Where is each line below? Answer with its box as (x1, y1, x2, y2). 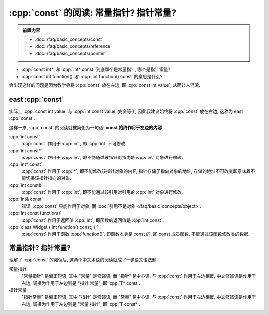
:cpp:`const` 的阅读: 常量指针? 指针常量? (9, 7, 177, 18)
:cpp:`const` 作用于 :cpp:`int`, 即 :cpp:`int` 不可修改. (21, 141, 127, 147)
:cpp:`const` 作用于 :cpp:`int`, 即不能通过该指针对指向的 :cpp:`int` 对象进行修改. (21, 155, 183, 160)
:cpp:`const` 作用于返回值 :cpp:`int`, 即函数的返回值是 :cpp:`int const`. (21, 217, 164, 223)
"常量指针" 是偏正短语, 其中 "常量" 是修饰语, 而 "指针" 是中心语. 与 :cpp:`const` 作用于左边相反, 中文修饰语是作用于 (21, 273, 256, 279)
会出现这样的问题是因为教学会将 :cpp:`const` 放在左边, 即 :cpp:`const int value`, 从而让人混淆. (9, 82, 201, 88)
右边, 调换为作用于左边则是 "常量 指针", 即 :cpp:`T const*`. (21, 301, 140, 307)
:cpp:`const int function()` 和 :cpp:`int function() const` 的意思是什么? (21, 73, 163, 79)
